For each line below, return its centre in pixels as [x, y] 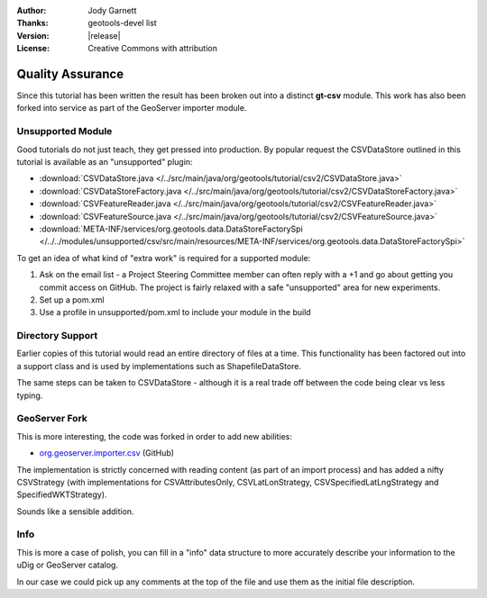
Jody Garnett [112, 10]
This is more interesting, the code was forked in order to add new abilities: [154, 436]
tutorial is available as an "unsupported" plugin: [105, 162]
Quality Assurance [70, 73]
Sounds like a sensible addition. [75, 511]
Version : [33, 35]
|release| [104, 35]
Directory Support [57, 336]
